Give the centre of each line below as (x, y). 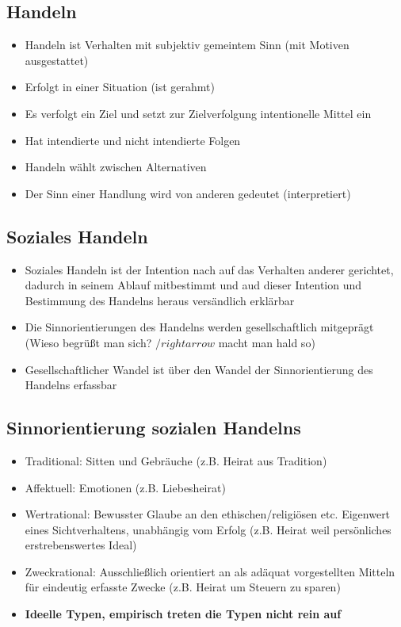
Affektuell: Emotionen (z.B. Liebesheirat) (125, 487)
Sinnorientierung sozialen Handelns (154, 428)
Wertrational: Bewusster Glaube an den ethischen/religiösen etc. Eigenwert (208, 514)
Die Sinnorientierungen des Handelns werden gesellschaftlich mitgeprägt (199, 327)
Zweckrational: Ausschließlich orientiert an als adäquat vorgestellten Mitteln (210, 571)
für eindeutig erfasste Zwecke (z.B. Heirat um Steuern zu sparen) (183, 587)
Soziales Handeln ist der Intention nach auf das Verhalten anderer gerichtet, (209, 269)
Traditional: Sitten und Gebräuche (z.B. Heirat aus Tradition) (176, 460)
